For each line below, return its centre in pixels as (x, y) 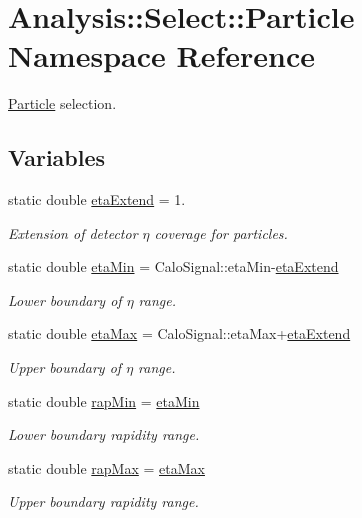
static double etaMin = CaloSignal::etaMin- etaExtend (173, 266)
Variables (57, 157)
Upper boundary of (65, 367)
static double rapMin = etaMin (104, 400)
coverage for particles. (221, 232)
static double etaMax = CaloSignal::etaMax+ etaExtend (179, 333)
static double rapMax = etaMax (106, 467)
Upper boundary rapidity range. (103, 501)
